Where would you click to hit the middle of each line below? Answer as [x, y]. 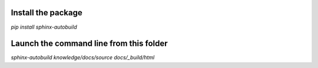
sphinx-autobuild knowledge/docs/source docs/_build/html [83, 57]
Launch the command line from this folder [89, 44]
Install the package [47, 13]
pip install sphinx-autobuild [44, 27]
